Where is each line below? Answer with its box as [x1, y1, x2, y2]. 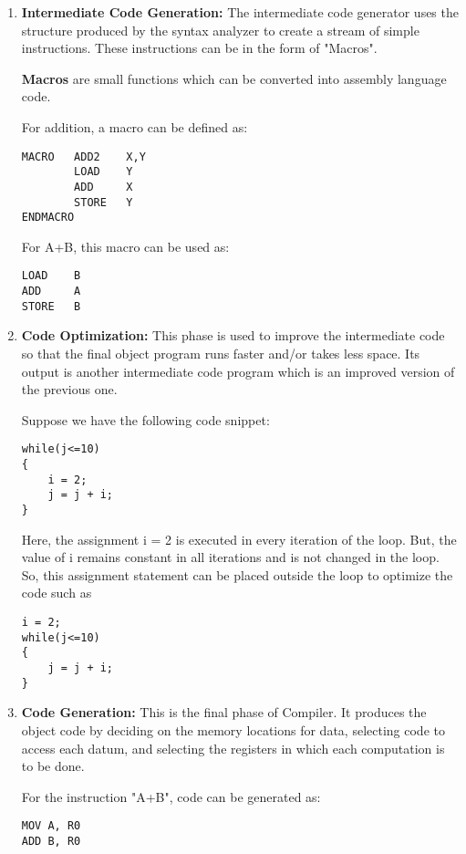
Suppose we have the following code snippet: [21, 410, 270, 429]
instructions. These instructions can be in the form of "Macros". [21, 38, 378, 57]
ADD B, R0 [21, 834, 81, 848]
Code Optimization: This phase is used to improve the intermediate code [21, 326, 445, 345]
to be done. [21, 756, 85, 776]
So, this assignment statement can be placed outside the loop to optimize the [21, 565, 453, 584]
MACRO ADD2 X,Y [21, 150, 146, 163]
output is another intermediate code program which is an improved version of [21, 361, 455, 380]
